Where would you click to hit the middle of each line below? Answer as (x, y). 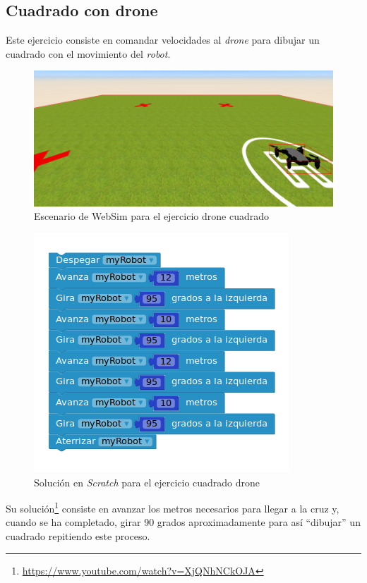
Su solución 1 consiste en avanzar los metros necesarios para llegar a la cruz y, (173, 507)
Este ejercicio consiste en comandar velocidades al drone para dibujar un (163, 40)
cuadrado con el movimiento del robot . (88, 53)
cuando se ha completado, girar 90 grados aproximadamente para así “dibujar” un (183, 522)
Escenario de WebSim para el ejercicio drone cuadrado (151, 216)
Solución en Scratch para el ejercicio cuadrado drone (147, 482)
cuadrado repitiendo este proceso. (78, 535)
